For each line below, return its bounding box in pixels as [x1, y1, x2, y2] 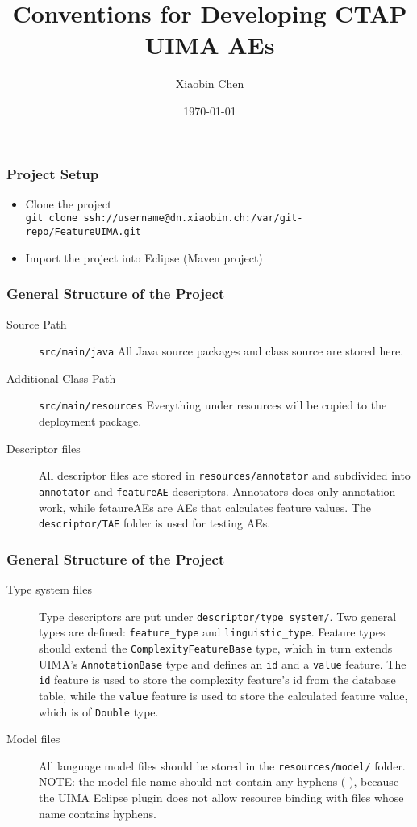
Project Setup [6, 163, 99, 183]
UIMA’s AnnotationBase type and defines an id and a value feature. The [39, 655, 407, 672]
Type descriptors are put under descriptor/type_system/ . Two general [39, 607, 397, 624]
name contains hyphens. [39, 804, 156, 821]
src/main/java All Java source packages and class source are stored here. [39, 342, 404, 359]
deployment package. [39, 413, 142, 430]
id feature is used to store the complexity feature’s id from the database [39, 671, 396, 688]
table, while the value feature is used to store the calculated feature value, [39, 686, 408, 703]
